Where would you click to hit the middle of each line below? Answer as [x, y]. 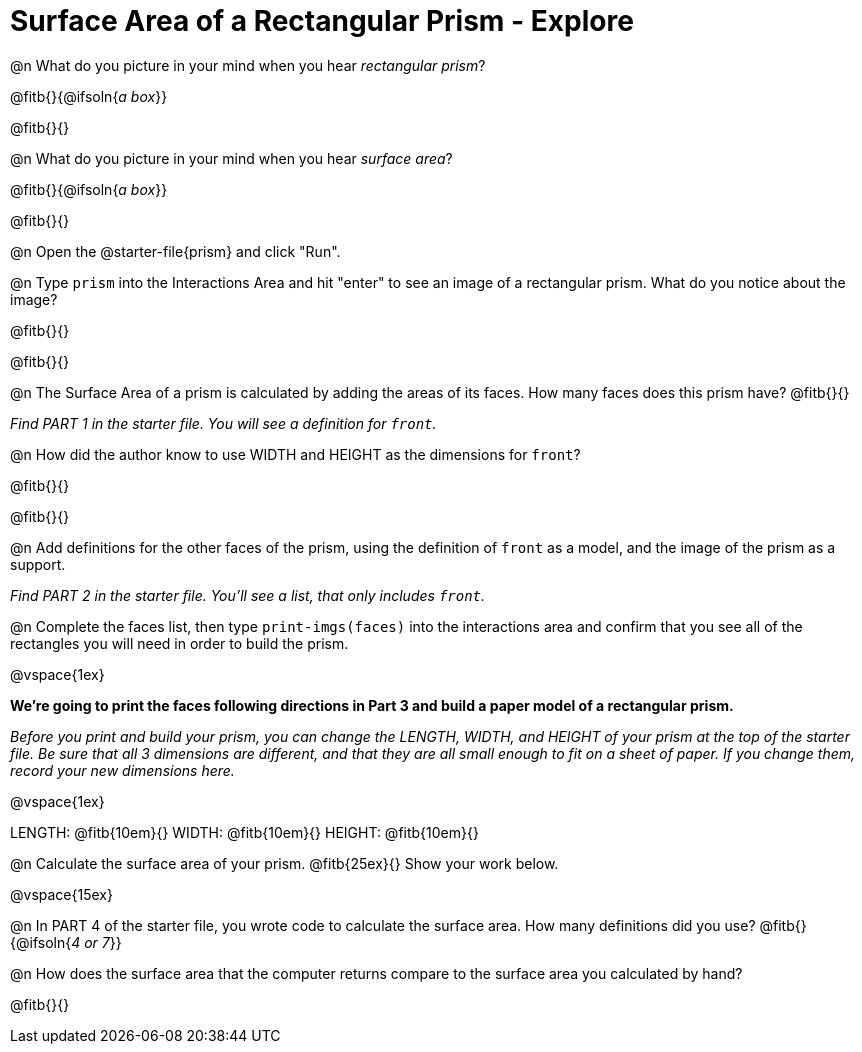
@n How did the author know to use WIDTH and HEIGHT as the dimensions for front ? [295, 454]
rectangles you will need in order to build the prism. [179, 643]
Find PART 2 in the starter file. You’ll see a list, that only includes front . [248, 595]
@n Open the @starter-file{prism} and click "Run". [175, 251]
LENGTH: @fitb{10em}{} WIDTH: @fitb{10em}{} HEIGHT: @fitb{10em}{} [244, 832]
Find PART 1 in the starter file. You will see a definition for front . [223, 423]
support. [38, 564]
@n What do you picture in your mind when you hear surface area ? [231, 158]
